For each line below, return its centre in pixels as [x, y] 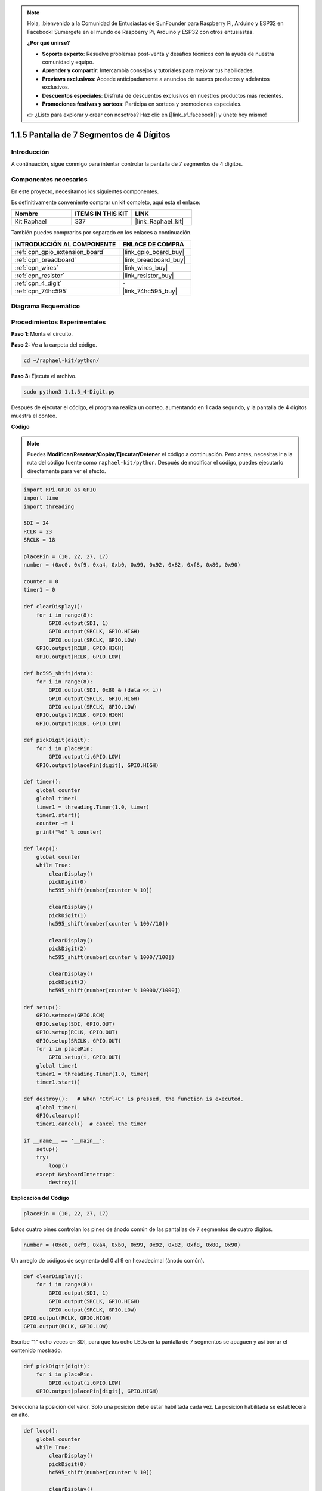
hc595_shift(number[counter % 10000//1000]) [115, 991]
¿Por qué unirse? [49, 43]
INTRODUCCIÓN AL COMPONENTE [65, 244]
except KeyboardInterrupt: [76, 1174]
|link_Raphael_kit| [160, 222]
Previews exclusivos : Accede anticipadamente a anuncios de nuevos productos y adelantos [156, 79]
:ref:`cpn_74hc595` [41, 291]
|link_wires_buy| [145, 267]
